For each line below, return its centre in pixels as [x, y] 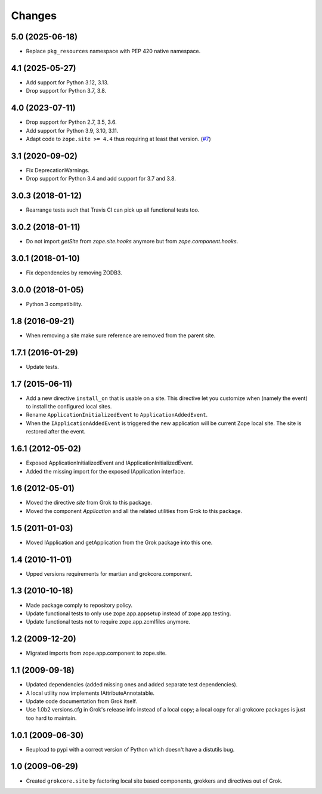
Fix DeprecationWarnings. [58, 170]
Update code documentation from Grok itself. [81, 701]
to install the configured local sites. [69, 407]
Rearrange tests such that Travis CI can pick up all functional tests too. [113, 210]
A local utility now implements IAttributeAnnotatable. [90, 693]
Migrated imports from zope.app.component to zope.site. [96, 653]
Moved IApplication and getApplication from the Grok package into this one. [119, 542]
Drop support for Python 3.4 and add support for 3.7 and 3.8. [101, 179]
